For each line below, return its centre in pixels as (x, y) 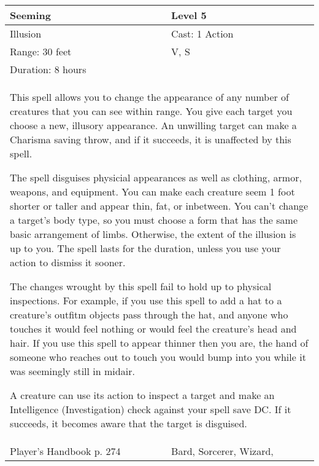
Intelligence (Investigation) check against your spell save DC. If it (151, 409)
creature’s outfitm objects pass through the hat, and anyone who (149, 314)
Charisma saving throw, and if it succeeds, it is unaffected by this (151, 139)
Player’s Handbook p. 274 (65, 451)
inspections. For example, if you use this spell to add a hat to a (146, 300)
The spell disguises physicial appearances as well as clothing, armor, (156, 177)
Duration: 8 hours (48, 69)
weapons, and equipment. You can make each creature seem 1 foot (152, 192)
